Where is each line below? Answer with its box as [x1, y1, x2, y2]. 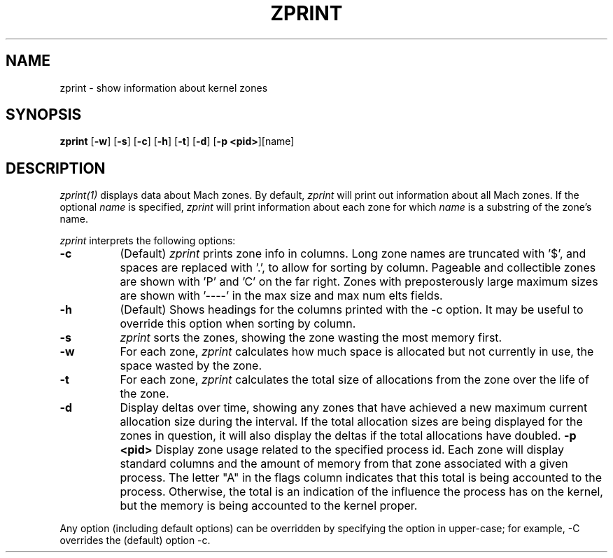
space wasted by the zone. [120, 358, 262, 373]
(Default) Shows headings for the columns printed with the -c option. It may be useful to [120, 302, 584, 317]
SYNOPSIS [6, 106, 82, 124]
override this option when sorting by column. [120, 316, 356, 331]
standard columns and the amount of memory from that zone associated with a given [120, 456, 568, 471]
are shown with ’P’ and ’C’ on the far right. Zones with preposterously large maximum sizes [120, 274, 598, 289]
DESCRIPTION [6, 159, 106, 177]
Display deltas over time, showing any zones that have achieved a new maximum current [120, 400, 588, 415]
